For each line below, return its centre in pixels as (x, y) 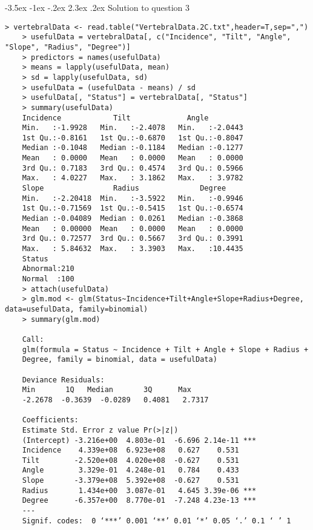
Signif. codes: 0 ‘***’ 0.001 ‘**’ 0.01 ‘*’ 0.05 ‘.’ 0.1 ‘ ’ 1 (156, 521)
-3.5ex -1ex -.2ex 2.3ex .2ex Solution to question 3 (97, 7)
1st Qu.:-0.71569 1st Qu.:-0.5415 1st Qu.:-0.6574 (133, 208)
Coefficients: (50, 420)
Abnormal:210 (48, 269)
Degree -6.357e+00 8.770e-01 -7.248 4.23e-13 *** (139, 501)
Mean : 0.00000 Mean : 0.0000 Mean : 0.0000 (133, 228)
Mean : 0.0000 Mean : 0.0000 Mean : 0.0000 (133, 158)
